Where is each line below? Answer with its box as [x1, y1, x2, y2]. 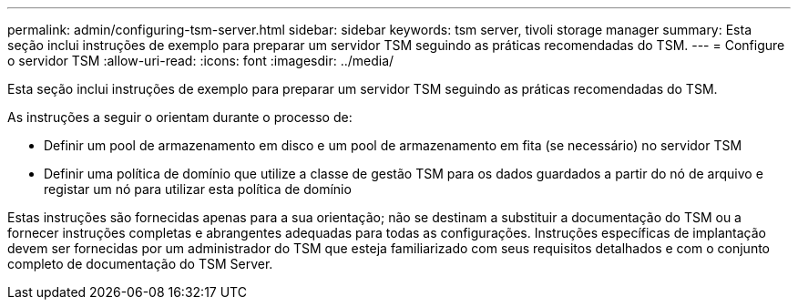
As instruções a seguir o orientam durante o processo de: [7, 109, 353, 125]
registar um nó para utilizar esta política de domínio [44, 181, 352, 197]
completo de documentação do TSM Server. [7, 256, 273, 271]
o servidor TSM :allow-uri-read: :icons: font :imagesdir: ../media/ [7, 53, 394, 68]
